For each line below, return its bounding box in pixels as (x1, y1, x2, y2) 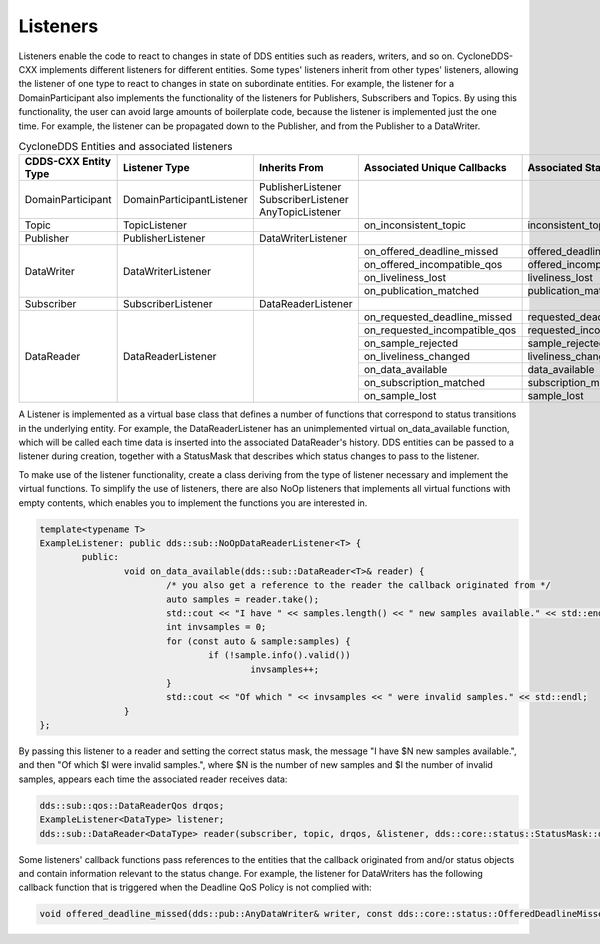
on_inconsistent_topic (363, 218, 467, 232)
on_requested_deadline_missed (363, 310, 513, 324)
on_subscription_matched (363, 376, 485, 390)
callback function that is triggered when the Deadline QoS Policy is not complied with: (18, 881, 372, 894)
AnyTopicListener (258, 205, 342, 219)
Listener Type (122, 161, 190, 175)
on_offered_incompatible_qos (363, 258, 503, 272)
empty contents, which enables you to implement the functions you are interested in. (18, 496, 368, 509)
